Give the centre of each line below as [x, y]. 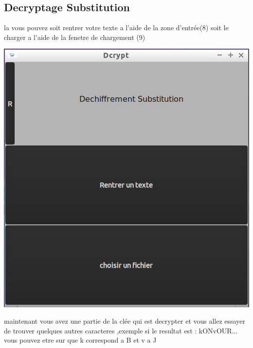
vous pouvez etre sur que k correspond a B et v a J [80, 340]
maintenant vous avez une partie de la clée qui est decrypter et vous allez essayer [125, 321]
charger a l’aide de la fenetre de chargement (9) [75, 37]
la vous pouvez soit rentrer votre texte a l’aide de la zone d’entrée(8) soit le [116, 27]
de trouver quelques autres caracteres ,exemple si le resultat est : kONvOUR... [121, 330]
